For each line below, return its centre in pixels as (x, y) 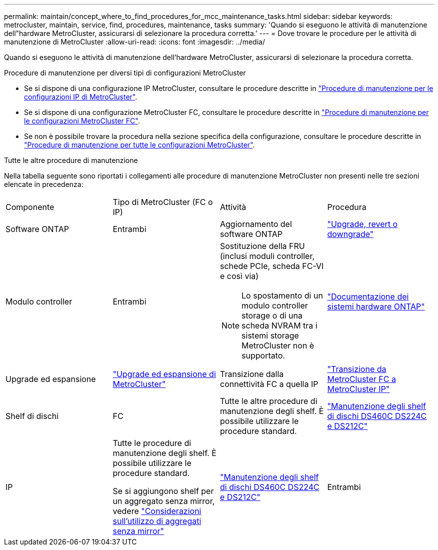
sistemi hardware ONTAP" (376, 306)
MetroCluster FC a (361, 379)
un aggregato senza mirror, (164, 501)
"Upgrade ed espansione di (164, 374)
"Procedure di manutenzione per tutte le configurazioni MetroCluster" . (139, 145)
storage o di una (272, 315)
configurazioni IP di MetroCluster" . (81, 97)
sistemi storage (270, 335)
